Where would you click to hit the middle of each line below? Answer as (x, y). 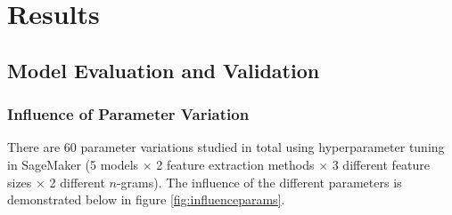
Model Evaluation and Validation (164, 70)
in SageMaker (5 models (73, 164)
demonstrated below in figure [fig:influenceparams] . (146, 199)
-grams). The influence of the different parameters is (259, 182)
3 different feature (381, 164)
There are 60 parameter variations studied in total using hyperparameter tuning (226, 147)
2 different (77, 182)
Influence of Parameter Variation (128, 114)
